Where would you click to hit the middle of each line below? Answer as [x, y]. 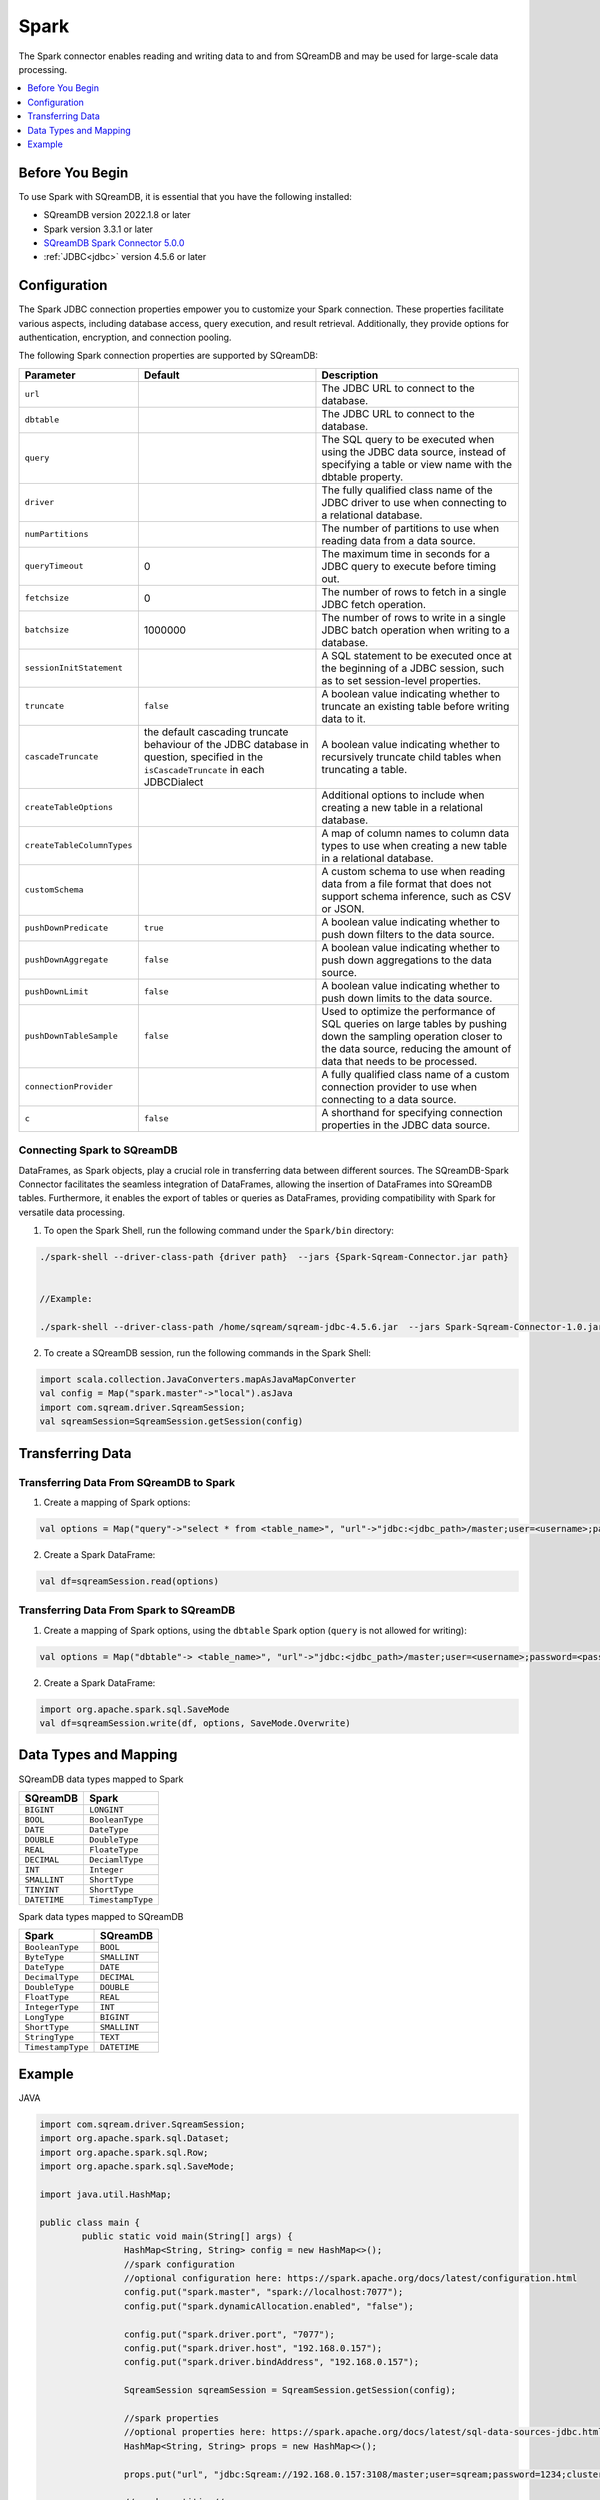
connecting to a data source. [389, 1099]
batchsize [47, 630]
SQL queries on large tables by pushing [414, 1023]
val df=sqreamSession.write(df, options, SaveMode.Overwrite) [195, 1723]
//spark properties [171, 2418]
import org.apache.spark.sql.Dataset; [134, 2138]
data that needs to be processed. [399, 1061]
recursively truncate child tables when [411, 757]
